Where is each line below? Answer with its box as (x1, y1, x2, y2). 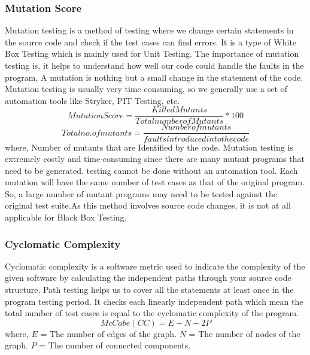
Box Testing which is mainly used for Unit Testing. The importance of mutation (5, 47, 299, 60)
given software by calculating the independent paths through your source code (5, 271, 291, 284)
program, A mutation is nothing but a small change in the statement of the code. (5, 71, 303, 83)
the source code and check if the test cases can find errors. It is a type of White (5, 35, 297, 48)
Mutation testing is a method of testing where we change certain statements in (5, 24, 294, 36)
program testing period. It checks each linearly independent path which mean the (5, 295, 303, 307)
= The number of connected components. (39, 339, 191, 351)
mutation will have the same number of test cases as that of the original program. (5, 176, 305, 188)
